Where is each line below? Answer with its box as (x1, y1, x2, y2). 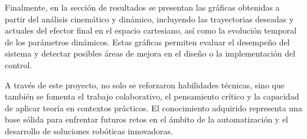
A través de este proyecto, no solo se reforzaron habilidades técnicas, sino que (5, 78, 285, 91)
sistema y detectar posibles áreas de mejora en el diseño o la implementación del (5, 47, 296, 59)
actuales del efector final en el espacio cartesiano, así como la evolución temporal (5, 24, 297, 37)
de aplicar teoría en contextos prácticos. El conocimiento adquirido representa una (5, 101, 302, 114)
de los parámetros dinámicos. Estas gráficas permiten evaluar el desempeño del (5, 35, 290, 48)
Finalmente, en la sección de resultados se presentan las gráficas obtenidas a (5, 1, 280, 13)
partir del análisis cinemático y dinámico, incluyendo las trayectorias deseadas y (5, 12, 294, 25)
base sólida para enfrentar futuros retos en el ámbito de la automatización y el (5, 113, 288, 125)
